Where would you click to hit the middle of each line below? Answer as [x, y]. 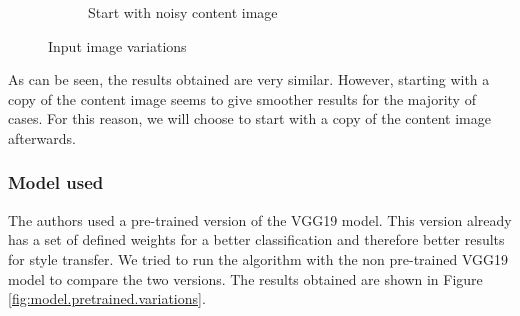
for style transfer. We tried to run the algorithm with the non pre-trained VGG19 [258, 258]
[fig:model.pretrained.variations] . [107, 298]
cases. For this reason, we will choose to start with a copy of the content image [249, 118]
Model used [56, 182]
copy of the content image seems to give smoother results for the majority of [242, 98]
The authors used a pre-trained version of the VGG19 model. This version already [260, 219]
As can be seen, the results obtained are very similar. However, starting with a [249, 79]
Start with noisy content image [183, 12]
